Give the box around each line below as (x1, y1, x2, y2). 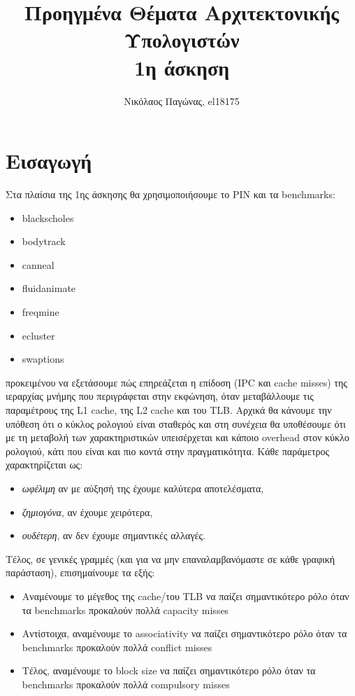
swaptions (22, 352, 64, 366)
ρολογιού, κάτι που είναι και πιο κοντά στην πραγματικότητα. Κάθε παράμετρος (6, 443, 330, 458)
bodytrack (22, 234, 66, 249)
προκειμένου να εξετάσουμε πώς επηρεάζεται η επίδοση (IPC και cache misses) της (6, 375, 347, 389)
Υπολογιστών (124, 25, 240, 54)
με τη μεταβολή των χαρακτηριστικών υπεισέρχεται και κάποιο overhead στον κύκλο (6, 430, 349, 445)
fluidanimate (22, 281, 76, 295)
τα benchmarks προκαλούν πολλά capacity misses (22, 602, 229, 617)
